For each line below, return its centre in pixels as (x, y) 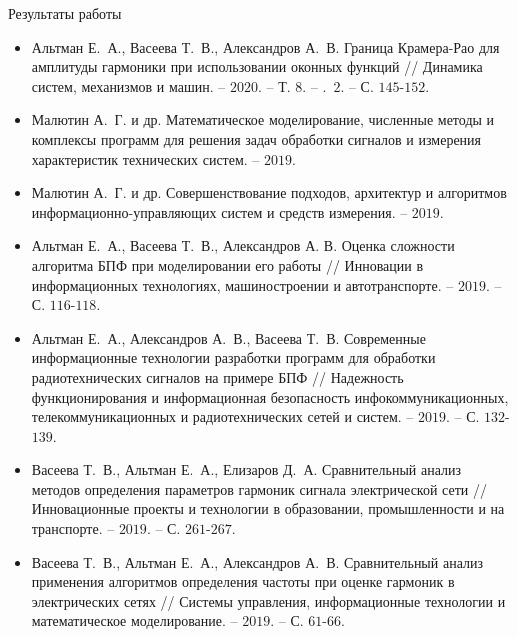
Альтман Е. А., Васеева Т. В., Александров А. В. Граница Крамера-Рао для (265, 46)
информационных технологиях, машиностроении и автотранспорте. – (242, 284)
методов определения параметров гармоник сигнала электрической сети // (259, 488)
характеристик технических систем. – (145, 158)
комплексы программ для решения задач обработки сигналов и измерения (256, 138)
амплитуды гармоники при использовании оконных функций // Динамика (257, 66)
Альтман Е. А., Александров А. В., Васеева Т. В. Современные (228, 337)
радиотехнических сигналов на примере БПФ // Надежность (217, 376)
